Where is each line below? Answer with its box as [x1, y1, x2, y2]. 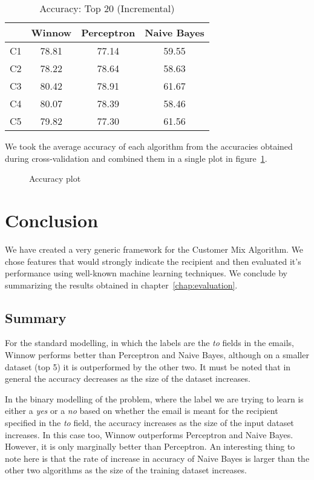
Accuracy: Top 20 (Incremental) [39, 1, 175, 15]
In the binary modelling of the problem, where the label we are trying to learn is [5, 392, 304, 405]
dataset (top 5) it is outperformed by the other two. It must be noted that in [5, 360, 291, 373]
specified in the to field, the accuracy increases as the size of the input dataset [5, 416, 294, 429]
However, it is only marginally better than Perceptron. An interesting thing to [5, 440, 295, 453]
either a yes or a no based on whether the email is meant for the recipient [5, 404, 278, 417]
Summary [5, 308, 67, 327]
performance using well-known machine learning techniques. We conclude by [5, 267, 287, 279]
